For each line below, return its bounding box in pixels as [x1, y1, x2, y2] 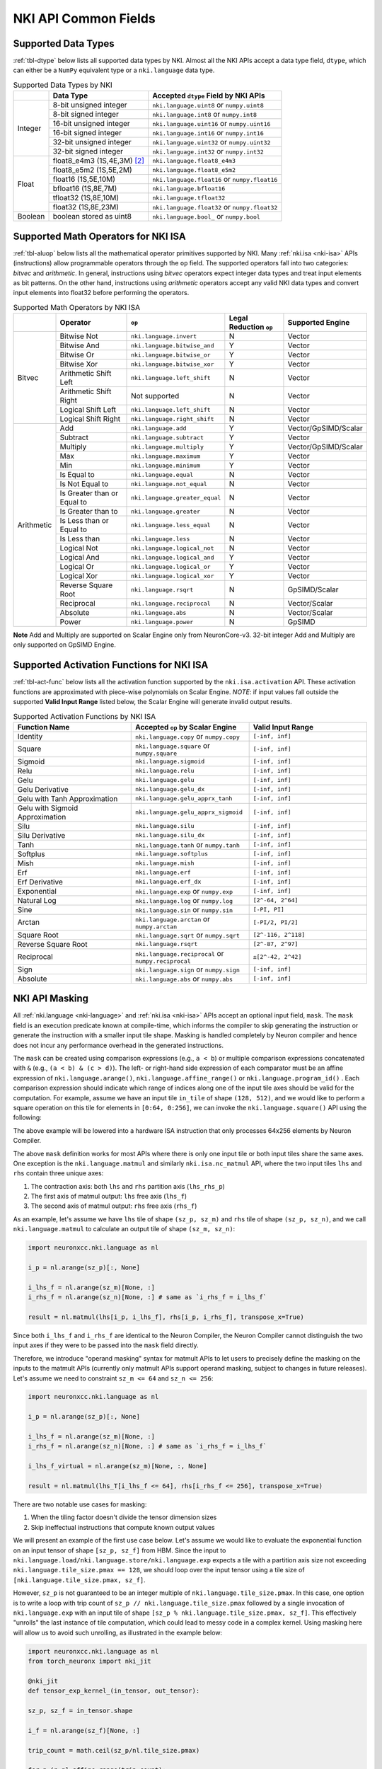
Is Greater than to [59, 507, 118, 517]
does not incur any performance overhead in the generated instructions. [13, 1041, 224, 1049]
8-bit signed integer [52, 110, 120, 120]
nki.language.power [131, 618, 194, 626]
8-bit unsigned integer [52, 100, 127, 110]
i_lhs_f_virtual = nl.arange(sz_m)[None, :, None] [28, 1462, 208, 1470]
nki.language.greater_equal [131, 494, 221, 502]
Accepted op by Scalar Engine [135, 722, 237, 732]
